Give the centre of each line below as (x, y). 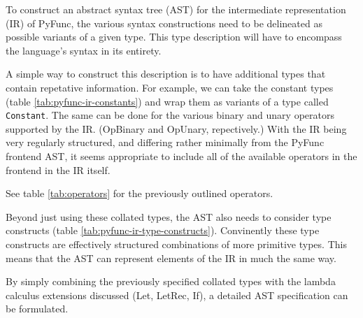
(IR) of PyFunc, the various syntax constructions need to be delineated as (164, 23)
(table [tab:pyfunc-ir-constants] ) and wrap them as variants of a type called (167, 101)
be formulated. (37, 309)
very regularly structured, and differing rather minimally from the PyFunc (165, 142)
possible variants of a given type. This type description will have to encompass (174, 37)
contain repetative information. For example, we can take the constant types (170, 87)
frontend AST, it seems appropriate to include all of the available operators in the (181, 156)
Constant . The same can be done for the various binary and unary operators (170, 115)
